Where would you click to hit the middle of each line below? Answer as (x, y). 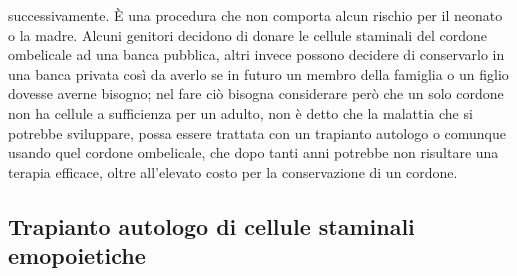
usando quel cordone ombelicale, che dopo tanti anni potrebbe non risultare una (253, 152)
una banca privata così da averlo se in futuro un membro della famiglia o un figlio (258, 73)
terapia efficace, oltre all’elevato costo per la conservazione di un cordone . (233, 171)
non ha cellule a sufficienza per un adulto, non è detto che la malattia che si (240, 112)
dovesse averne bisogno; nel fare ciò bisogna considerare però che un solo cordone (256, 93)
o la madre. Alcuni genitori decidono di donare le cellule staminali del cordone (247, 34)
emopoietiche (77, 255)
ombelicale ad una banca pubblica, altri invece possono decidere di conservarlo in (256, 54)
